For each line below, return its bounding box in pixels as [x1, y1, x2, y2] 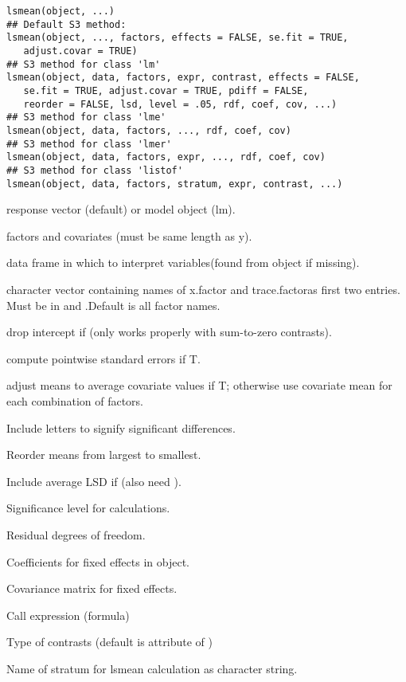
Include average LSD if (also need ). [6, 472, 182, 489]
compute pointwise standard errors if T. [6, 350, 201, 366]
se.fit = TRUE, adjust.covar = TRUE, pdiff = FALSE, [23, 84, 309, 96]
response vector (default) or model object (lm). [6, 201, 236, 218]
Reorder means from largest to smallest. [6, 446, 201, 463]
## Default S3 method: [6, 18, 127, 30]
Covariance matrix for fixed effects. [6, 580, 178, 597]
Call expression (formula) [6, 606, 130, 623]
